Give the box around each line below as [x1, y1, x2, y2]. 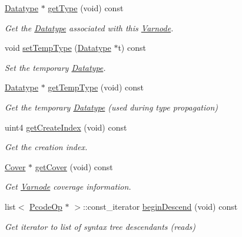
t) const [118, 41, 146, 54]
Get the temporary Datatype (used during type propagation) [5, 100, 218, 113]
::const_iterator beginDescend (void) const [82, 200, 238, 212]
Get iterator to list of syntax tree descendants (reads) [5, 220, 195, 232]
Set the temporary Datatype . [5, 61, 106, 73]
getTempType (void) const [48, 81, 144, 93]
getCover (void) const [35, 160, 113, 173]
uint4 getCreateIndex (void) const [5, 121, 127, 133]
